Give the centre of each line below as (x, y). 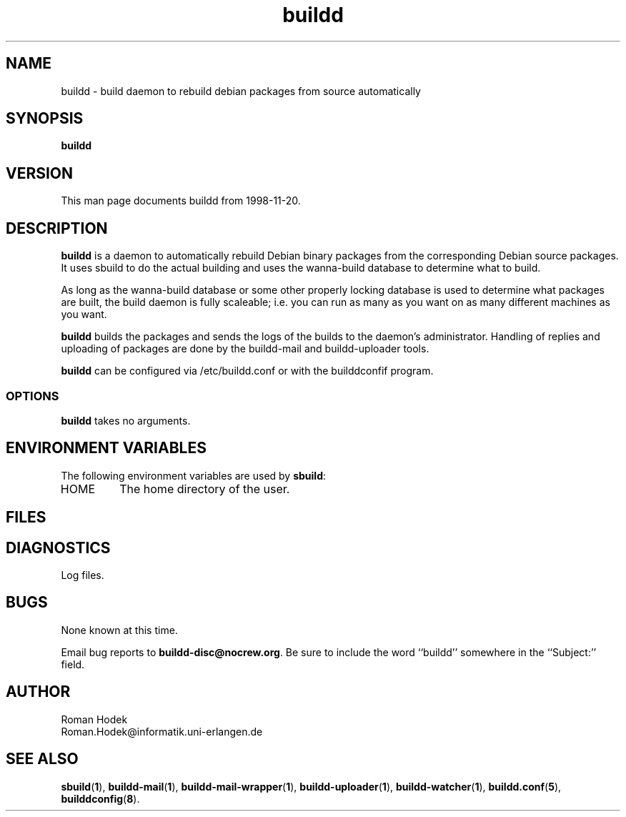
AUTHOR (38, 692)
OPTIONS (33, 396)
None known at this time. (119, 630)
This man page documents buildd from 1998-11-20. (181, 201)
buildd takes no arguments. (126, 420)
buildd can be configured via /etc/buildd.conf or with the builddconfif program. (247, 371)
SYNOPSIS (45, 119)
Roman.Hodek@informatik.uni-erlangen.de (162, 731)
